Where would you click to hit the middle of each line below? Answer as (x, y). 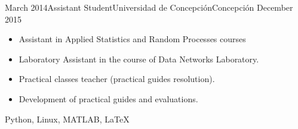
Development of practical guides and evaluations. (108, 98)
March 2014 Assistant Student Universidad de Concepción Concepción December (149, 7)
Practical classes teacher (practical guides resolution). (117, 79)
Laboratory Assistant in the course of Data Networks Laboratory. (139, 59)
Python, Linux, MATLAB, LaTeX (67, 119)
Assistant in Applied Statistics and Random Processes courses (132, 39)
